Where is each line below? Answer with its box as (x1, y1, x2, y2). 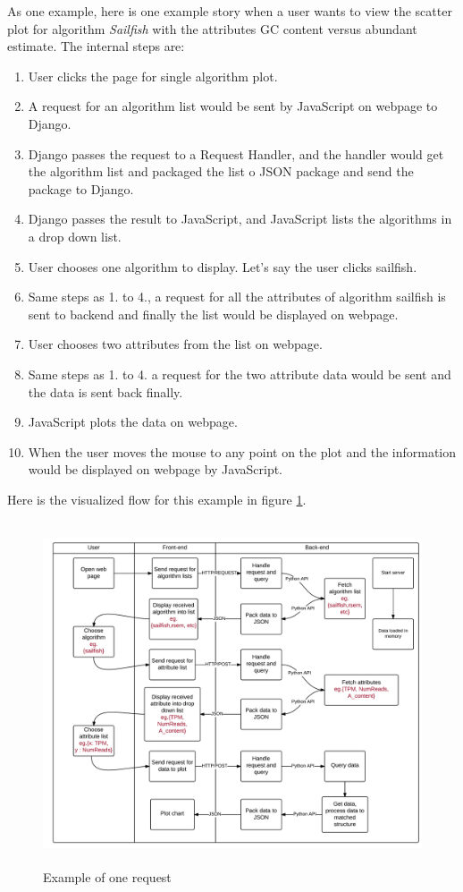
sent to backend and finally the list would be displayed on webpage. (28, 304, 399, 323)
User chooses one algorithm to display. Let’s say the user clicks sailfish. (28, 257, 417, 276)
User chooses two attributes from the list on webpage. (28, 335, 323, 353)
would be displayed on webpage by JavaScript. (28, 460, 283, 479)
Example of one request (43, 868, 172, 887)
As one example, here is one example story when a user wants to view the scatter (7, 2, 452, 20)
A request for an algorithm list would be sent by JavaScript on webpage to (28, 97, 438, 115)
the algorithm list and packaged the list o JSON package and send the (28, 162, 414, 181)
